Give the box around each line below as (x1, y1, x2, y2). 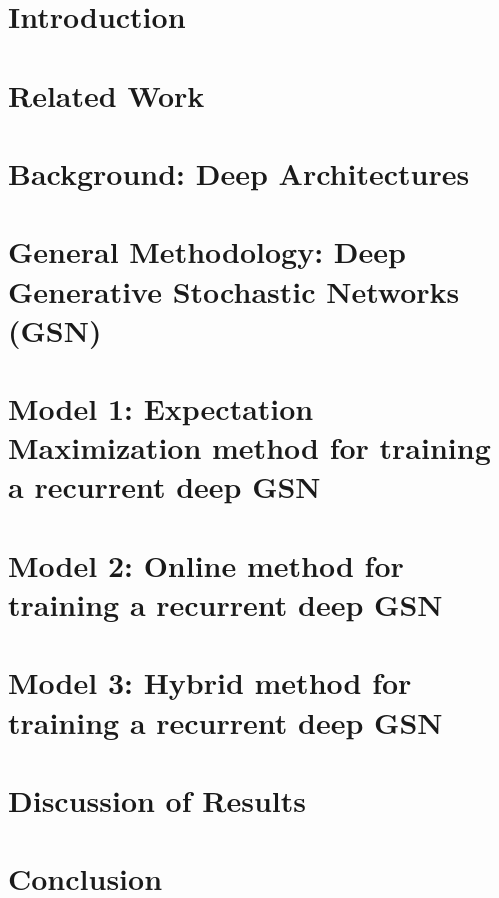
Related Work (8, 74, 205, 115)
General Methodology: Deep (8, 231, 406, 272)
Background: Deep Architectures (8, 152, 470, 193)
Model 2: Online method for (8, 544, 404, 585)
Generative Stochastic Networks (8, 270, 460, 311)
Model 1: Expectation (8, 388, 314, 429)
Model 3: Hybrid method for (8, 662, 412, 703)
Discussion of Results (8, 779, 306, 820)
